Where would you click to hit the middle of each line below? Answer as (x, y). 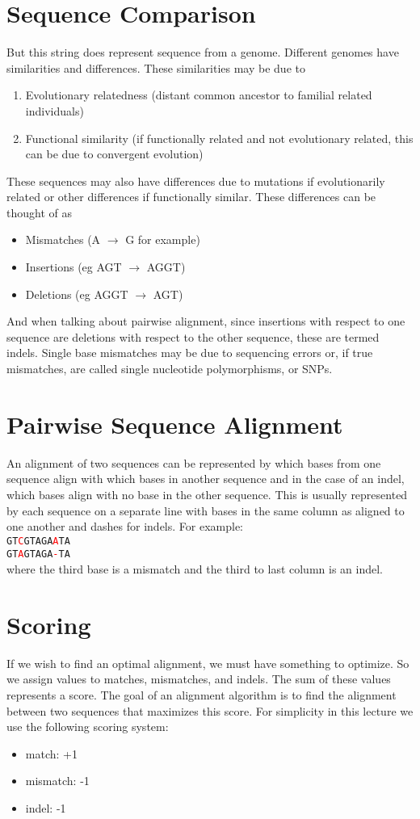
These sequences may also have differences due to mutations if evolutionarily (196, 181)
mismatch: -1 (57, 781)
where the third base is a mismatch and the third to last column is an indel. (195, 569)
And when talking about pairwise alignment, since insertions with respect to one (206, 321)
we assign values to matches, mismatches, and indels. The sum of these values (199, 679)
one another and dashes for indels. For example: (125, 526)
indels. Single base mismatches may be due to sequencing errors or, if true (190, 353)
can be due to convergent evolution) (114, 154)
